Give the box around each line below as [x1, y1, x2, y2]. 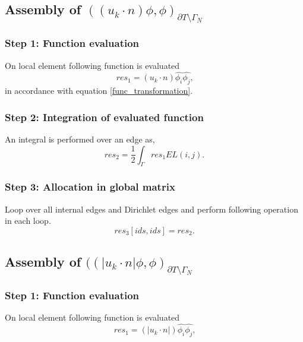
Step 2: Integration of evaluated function [5, 109, 204, 124]
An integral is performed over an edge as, [5, 132, 155, 145]
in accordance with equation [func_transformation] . [5, 84, 193, 97]
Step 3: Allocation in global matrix [5, 179, 175, 194]
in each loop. [5, 214, 51, 227]
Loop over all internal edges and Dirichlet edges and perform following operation [5, 202, 298, 215]
